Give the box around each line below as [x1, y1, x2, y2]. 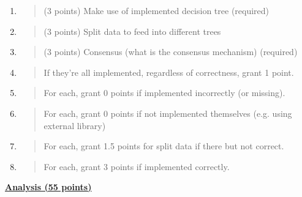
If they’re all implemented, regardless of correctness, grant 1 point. [43, 65, 294, 78]
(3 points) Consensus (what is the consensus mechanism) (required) [43, 45, 298, 58]
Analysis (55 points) [5, 180, 92, 193]
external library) [43, 119, 106, 132]
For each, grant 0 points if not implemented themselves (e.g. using [43, 106, 292, 119]
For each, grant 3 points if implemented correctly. [43, 160, 230, 173]
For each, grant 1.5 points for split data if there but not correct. [43, 139, 284, 152]
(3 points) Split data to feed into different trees [43, 24, 221, 37]
